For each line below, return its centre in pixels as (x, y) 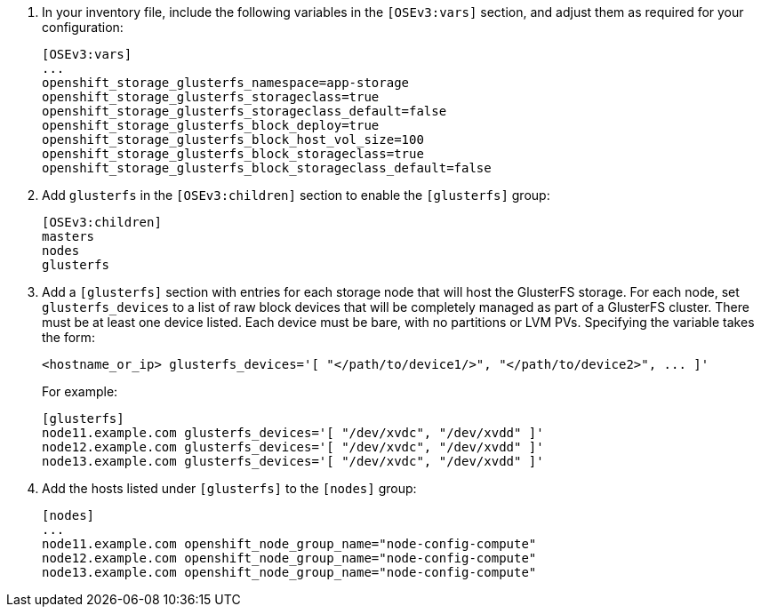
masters (68, 236)
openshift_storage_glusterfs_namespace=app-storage (226, 83)
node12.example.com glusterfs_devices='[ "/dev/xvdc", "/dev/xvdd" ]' (293, 447)
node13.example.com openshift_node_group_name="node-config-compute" (289, 572)
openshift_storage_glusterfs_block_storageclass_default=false (267, 168)
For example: (80, 391)
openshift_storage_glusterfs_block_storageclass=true (233, 154)
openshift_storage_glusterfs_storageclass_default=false (244, 111)
